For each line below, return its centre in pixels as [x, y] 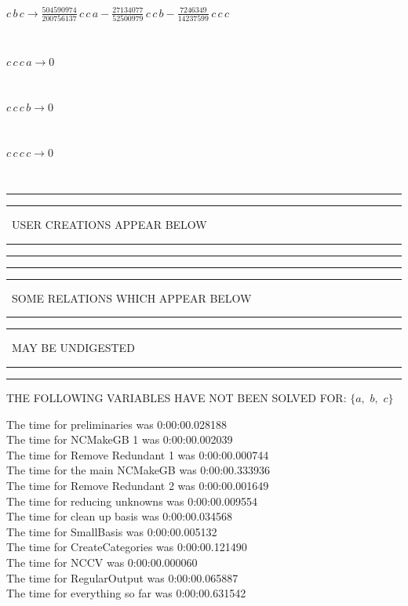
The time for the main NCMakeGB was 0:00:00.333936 [138, 470]
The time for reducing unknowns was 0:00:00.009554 [132, 501]
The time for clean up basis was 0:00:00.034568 [120, 516]
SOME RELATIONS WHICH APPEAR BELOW [131, 298]
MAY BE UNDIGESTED [73, 348]
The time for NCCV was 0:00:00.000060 [102, 562]
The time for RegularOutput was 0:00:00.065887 [122, 577]
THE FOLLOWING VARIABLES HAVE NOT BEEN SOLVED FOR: [177, 397]
